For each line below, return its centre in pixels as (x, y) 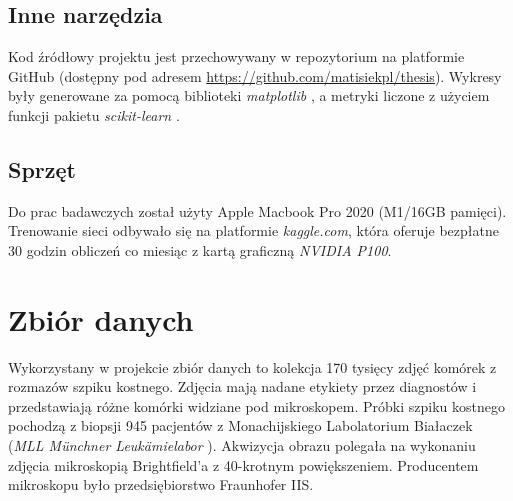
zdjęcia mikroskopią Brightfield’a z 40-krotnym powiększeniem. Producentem (243, 464)
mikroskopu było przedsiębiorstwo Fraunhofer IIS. (161, 484)
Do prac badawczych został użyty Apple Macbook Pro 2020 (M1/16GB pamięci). (257, 210)
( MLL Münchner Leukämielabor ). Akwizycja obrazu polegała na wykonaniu (242, 445)
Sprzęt (42, 168)
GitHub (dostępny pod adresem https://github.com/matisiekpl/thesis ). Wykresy (255, 75)
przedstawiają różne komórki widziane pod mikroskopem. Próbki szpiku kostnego (256, 405)
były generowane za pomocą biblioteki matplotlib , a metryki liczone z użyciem (249, 95)
